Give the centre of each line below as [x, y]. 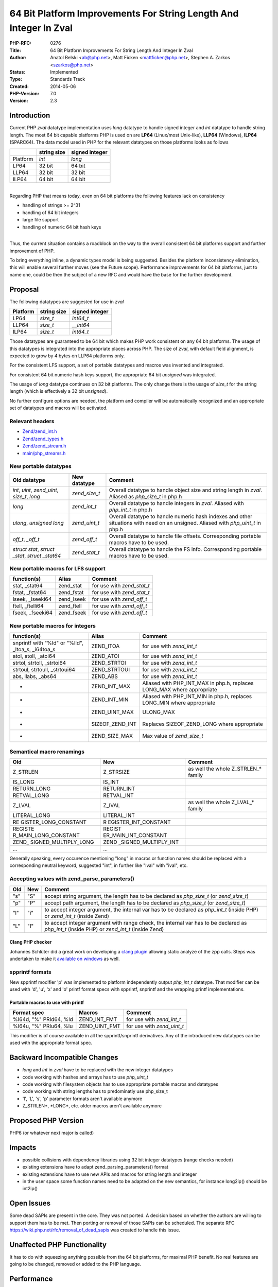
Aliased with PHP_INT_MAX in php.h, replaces [198, 683]
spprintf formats [30, 972]
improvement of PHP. [32, 251]
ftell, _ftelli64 [28, 606]
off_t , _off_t [26, 539]
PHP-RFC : [21, 43]
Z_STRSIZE [117, 772]
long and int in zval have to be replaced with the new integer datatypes [98, 1070]
